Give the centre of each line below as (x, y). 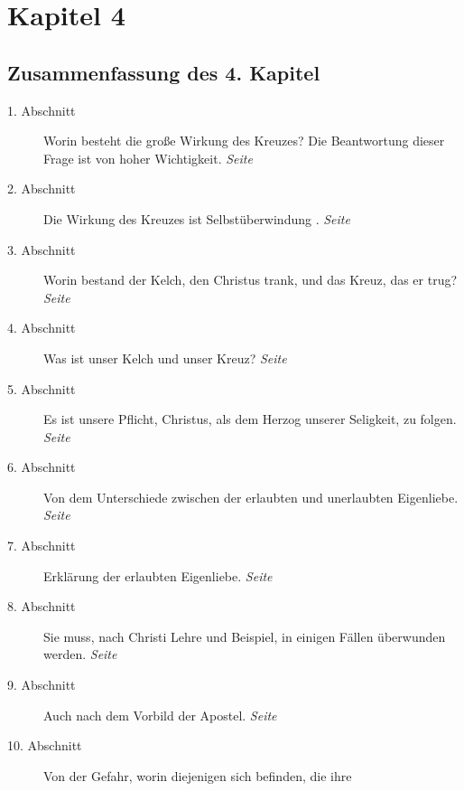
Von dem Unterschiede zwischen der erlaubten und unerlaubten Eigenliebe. (251, 497)
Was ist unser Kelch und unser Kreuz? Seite (165, 358)
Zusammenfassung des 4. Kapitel (164, 72)
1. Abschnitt (42, 110)
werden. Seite (80, 654)
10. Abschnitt (45, 745)
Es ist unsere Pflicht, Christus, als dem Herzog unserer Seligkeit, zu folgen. (250, 419)
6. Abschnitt (42, 467)
